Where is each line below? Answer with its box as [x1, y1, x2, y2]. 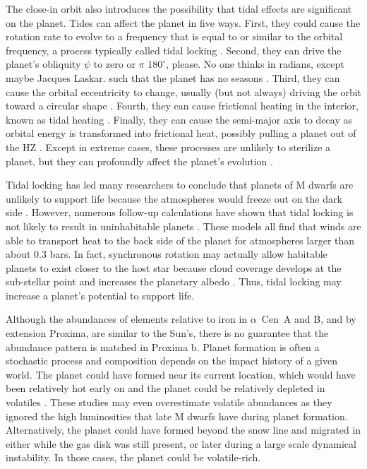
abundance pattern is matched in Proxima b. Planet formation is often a [6, 339, 320, 354]
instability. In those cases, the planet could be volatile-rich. [6, 450, 261, 465]
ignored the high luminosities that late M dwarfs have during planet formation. [6, 408, 348, 423]
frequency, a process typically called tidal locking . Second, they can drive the [6, 42, 342, 57]
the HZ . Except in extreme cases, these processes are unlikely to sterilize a [6, 139, 331, 154]
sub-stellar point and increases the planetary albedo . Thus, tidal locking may [6, 274, 342, 289]
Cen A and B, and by [261, 311, 356, 326]
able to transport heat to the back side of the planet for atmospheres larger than [6, 232, 355, 247]
